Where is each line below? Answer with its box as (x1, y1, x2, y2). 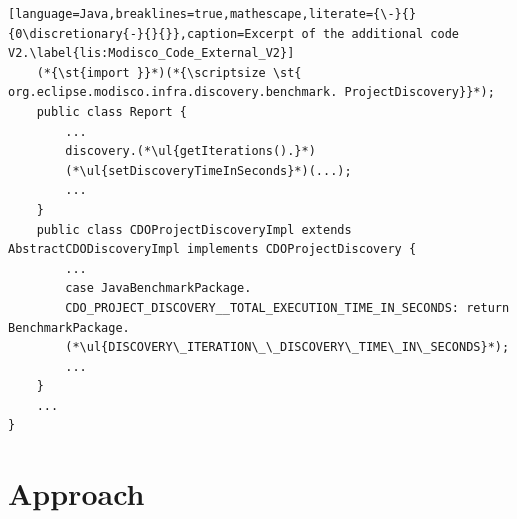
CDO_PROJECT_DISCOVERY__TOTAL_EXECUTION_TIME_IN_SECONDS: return (65, 300, 510, 315)
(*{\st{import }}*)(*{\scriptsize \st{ (36, 65, 302, 80)
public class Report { (36, 104, 187, 119)
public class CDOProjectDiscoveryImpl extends (36, 222, 352, 237)
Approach (8, 473, 145, 514)
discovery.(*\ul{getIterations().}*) (65, 144, 316, 159)
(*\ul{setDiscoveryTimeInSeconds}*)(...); (65, 163, 352, 178)
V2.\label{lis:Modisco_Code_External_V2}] (8, 46, 295, 61)
